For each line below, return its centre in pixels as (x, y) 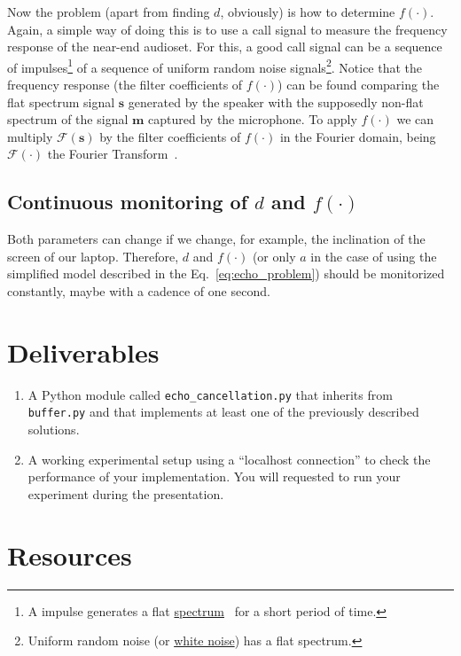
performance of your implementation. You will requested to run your (214, 476)
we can (415, 119)
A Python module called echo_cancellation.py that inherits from (210, 394)
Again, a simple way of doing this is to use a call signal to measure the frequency (227, 29)
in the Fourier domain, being (358, 136)
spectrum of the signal (68, 119)
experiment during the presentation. (126, 493)
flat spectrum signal (61, 102)
